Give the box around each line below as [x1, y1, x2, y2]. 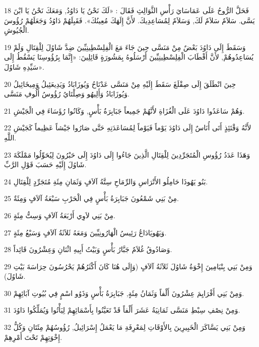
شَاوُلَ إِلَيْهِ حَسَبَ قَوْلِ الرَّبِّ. [4, 159, 87, 170]
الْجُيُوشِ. [4, 25, 29, 35]
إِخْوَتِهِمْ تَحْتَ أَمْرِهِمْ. [4, 331, 62, 342]
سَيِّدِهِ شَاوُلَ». [4, 61, 44, 72]
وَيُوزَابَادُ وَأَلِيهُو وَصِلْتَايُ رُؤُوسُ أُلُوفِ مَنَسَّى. [4, 88, 129, 99]
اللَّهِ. [4, 132, 17, 142]
